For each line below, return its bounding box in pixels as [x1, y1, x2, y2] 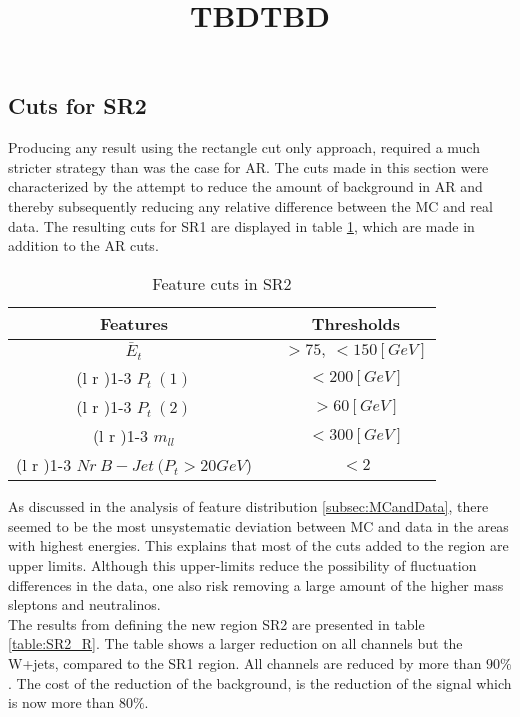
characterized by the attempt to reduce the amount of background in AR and [8, 176, 483, 197]
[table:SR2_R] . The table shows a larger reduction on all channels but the [8, 633, 463, 654]
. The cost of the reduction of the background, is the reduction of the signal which [8, 672, 512, 693]
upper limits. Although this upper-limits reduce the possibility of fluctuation [8, 555, 477, 575]
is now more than [8, 692, 115, 713]
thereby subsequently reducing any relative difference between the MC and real [8, 195, 493, 216]
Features [99, 311, 168, 335]
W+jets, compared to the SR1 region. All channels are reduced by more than [8, 652, 482, 673]
